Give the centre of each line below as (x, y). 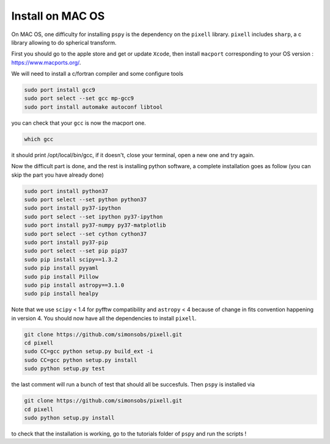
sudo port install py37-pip (66, 242)
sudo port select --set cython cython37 (85, 234)
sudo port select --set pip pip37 (76, 251)
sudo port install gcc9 (60, 90)
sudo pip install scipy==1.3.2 (71, 259)
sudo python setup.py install (69, 418)
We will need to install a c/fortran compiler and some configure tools (97, 74)
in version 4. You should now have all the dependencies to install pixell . (104, 318)
